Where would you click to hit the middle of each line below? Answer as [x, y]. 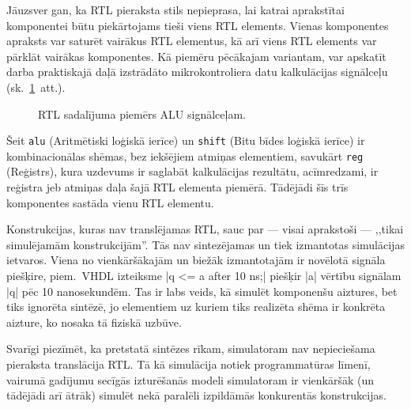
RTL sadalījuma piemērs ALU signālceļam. [142, 114]
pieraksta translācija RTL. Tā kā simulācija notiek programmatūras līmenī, [189, 364]
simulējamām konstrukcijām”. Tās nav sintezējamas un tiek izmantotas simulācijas [205, 244]
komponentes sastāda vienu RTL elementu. [110, 202]
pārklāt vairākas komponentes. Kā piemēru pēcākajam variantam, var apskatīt [196, 56]
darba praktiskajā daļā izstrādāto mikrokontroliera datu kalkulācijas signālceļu [197, 72]
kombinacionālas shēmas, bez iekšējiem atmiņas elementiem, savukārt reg [185, 155]
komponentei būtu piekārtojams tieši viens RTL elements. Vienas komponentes [198, 25]
